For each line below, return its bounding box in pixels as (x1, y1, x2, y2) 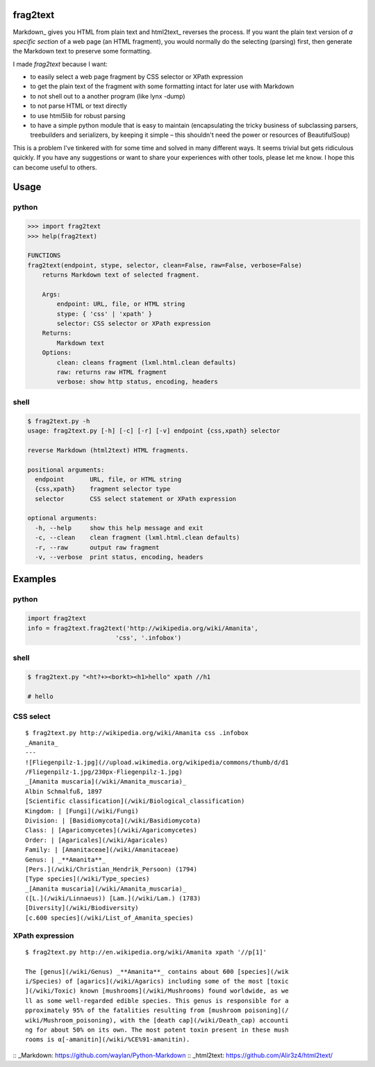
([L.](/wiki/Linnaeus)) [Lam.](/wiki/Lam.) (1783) (25, 895, 201, 902)
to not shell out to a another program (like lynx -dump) (30, 92, 185, 100)
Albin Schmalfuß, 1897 (25, 787, 103, 795)
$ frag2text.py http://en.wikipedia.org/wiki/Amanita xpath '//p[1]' (25, 948, 267, 956)
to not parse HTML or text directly (30, 101, 128, 110)
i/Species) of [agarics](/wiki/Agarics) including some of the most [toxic (25, 977, 289, 985)
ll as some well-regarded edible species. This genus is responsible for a (25, 997, 289, 1004)
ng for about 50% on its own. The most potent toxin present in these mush (25, 1025, 289, 1034)
